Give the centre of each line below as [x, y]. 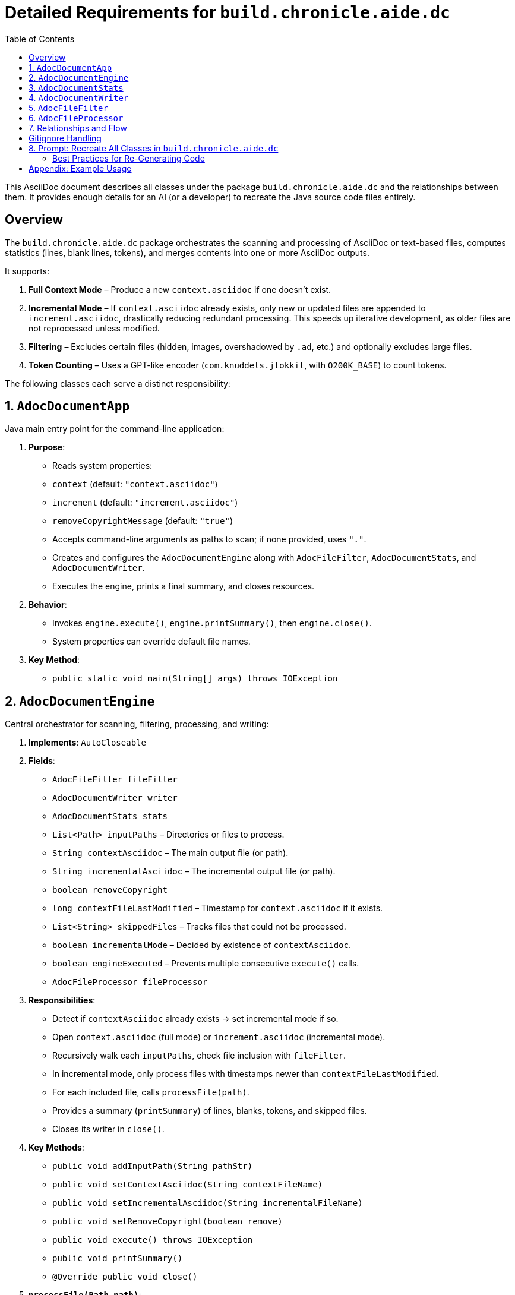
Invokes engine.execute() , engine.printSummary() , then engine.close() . [212, 623]
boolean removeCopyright [110, 890]
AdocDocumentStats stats [110, 817]
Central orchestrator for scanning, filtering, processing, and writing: [137, 724]
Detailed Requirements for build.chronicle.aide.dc [228, 12]
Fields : [42, 761]
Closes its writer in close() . [108, 1129]
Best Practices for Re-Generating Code [129, 158]
